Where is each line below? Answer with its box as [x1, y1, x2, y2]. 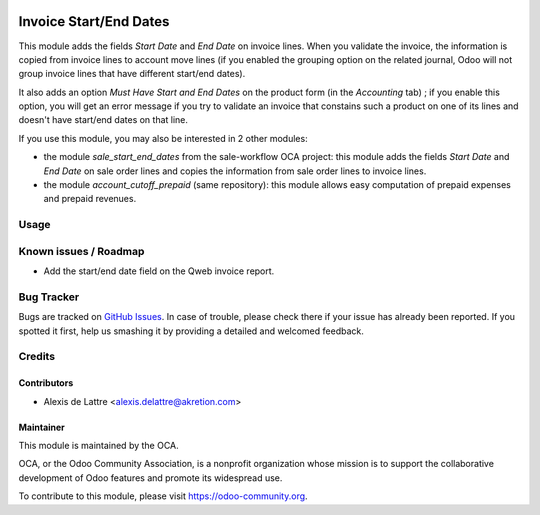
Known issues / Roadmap [18, 244, 145, 258]
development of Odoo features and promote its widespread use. [18, 471, 283, 484]
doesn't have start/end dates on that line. [18, 114, 189, 126]
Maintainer [18, 421, 65, 433]
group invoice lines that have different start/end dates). [18, 68, 246, 80]
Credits [18, 350, 55, 364]
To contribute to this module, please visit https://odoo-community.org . [18, 490, 309, 502]
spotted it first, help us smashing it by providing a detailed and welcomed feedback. [18, 325, 364, 337]
